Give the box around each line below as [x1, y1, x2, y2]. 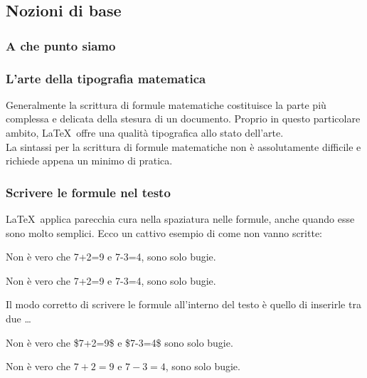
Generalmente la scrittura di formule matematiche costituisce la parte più [6, 97, 326, 112]
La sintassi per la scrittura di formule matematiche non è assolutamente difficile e [6, 139, 361, 154]
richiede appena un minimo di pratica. [6, 153, 173, 168]
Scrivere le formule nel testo [6, 183, 171, 201]
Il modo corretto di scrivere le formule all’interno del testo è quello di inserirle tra [6, 297, 361, 312]
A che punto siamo [6, 36, 116, 54]
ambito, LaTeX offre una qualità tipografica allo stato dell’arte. [6, 125, 284, 140]
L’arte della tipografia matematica [6, 69, 206, 87]
